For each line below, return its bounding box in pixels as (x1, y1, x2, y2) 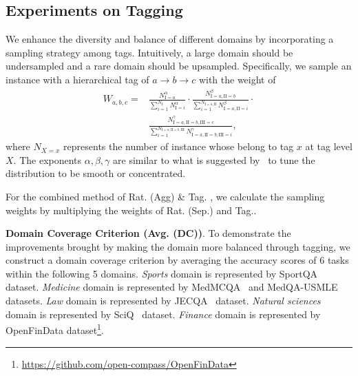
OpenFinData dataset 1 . (6, 321, 104, 337)
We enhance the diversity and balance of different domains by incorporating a (6, 32, 334, 46)
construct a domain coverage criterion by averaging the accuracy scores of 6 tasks (6, 253, 349, 267)
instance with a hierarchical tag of (6, 72, 149, 86)
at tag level (305, 139, 352, 154)
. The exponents (13, 152, 82, 167)
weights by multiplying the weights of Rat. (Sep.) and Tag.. (6, 202, 257, 217)
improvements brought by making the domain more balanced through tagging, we (6, 239, 350, 253)
